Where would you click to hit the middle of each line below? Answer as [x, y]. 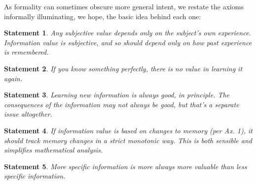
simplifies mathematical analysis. [54, 150]
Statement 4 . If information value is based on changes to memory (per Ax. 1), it [128, 130]
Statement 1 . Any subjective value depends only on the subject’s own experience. [128, 33]
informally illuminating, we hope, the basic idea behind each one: [103, 16]
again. [13, 78]
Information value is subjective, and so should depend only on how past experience [128, 42]
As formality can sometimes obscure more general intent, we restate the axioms [124, 6]
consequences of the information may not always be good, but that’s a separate [122, 104]
